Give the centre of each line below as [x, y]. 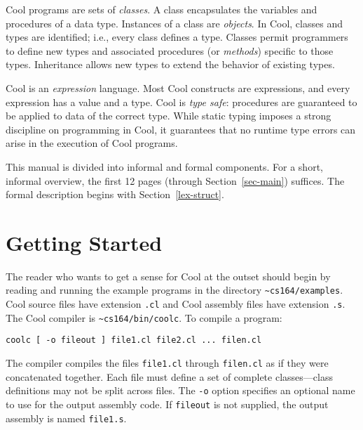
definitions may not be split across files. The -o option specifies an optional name [180, 390]
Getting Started [84, 242]
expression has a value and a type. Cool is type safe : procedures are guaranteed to [181, 102]
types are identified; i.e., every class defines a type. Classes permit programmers [177, 37]
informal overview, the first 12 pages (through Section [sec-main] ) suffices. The [175, 180]
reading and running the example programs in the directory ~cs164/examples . [174, 290]
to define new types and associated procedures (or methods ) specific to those [170, 50]
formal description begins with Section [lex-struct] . [115, 194]
